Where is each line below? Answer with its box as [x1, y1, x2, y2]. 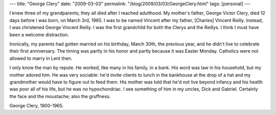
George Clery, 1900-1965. [9, 103, 64, 109]
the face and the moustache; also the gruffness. [9, 93, 111, 99]
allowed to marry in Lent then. [9, 55, 73, 61]
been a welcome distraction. [9, 31, 70, 38]
